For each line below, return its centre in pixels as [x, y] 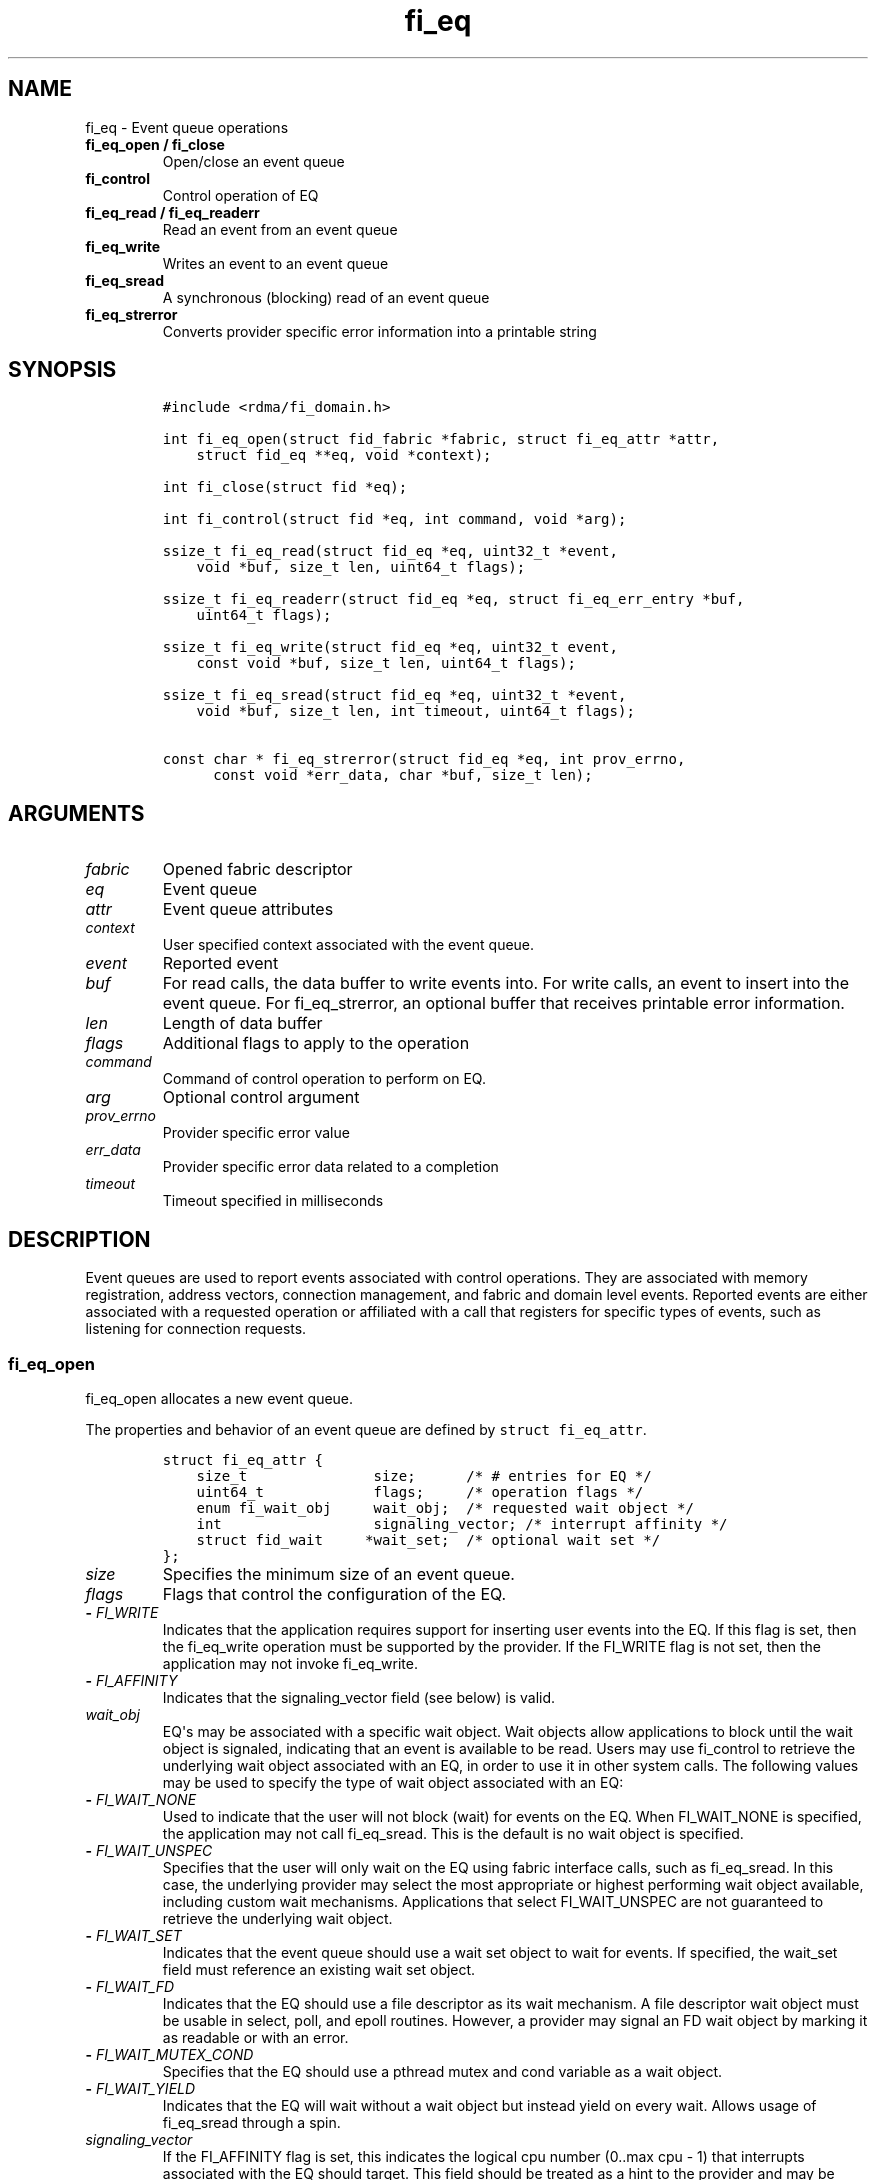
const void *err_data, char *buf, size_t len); [403, 775]
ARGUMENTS [76, 813]
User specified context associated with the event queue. [348, 945]
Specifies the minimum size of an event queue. [338, 1573]
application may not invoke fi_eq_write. [290, 1663]
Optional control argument [261, 1097]
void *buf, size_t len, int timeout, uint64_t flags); [415, 711]
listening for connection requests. [196, 1329]
